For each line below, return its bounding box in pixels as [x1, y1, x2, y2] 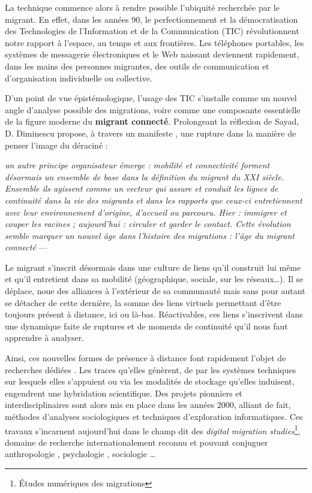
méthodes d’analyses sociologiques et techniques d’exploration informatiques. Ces [5, 410, 303, 422]
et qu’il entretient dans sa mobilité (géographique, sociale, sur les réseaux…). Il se [5, 273, 304, 285]
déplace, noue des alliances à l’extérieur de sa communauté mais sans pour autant [5, 285, 305, 297]
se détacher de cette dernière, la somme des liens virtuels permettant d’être [5, 296, 281, 308]
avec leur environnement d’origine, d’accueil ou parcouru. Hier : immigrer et [5, 205, 287, 218]
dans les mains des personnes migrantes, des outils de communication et [5, 59, 269, 72]
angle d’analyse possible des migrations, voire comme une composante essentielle [5, 103, 301, 116]
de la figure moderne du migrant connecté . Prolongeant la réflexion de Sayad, [5, 115, 299, 128]
